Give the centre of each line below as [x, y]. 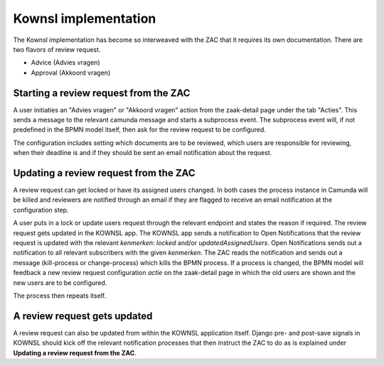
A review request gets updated [83, 316]
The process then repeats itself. [60, 296]
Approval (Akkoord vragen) [71, 72]
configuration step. [41, 210]
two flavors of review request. [57, 49]
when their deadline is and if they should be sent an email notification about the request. [143, 153]
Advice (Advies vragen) [65, 63]
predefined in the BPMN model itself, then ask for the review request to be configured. [140, 130]
